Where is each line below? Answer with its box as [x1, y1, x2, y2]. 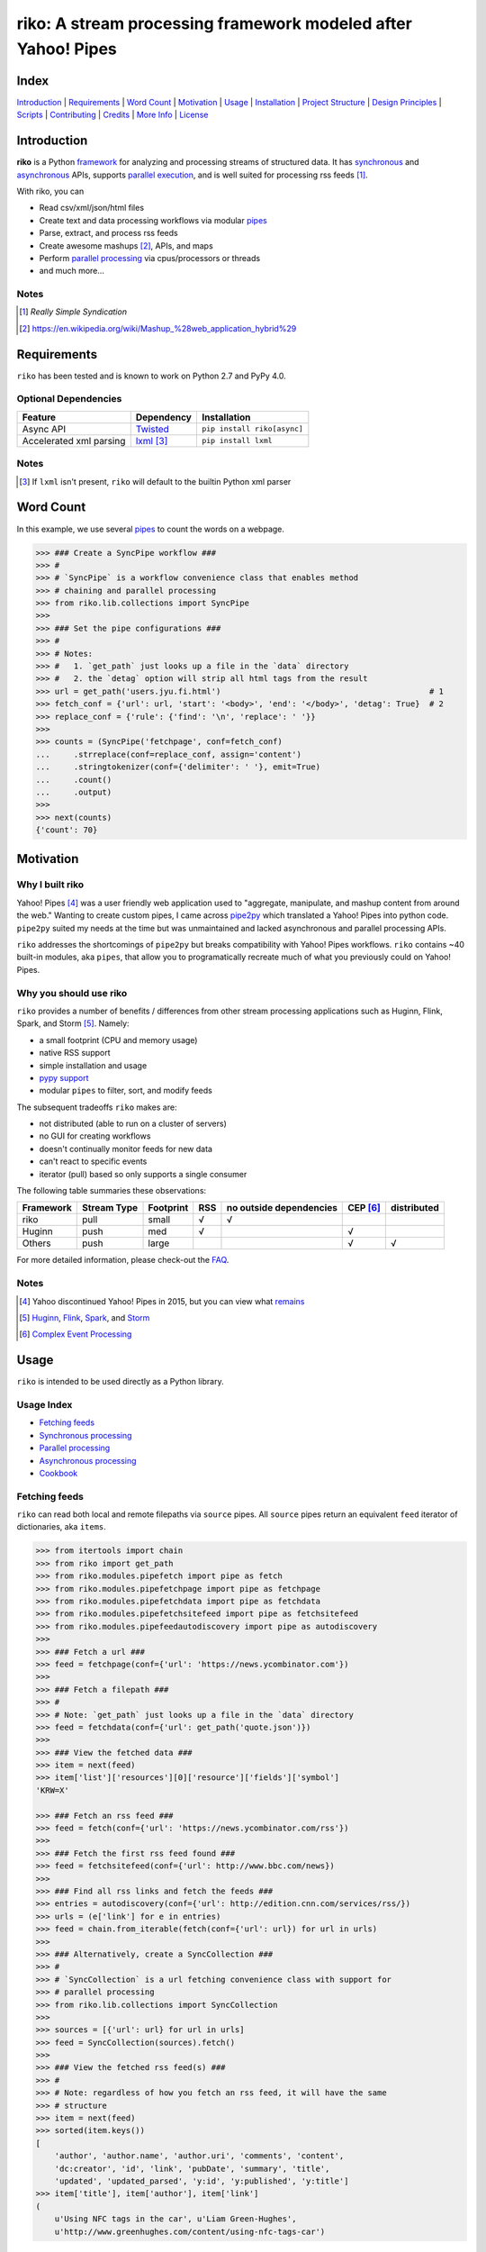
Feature [22, 411, 57, 423]
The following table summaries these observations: [16, 1185, 207, 1196]
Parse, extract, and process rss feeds [39, 228, 179, 239]
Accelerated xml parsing [22, 434, 126, 447]
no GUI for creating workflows [39, 1131, 151, 1141]
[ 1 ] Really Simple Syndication [19, 306, 128, 317]
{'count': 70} [35, 825, 98, 835]
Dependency [135, 411, 193, 423]
